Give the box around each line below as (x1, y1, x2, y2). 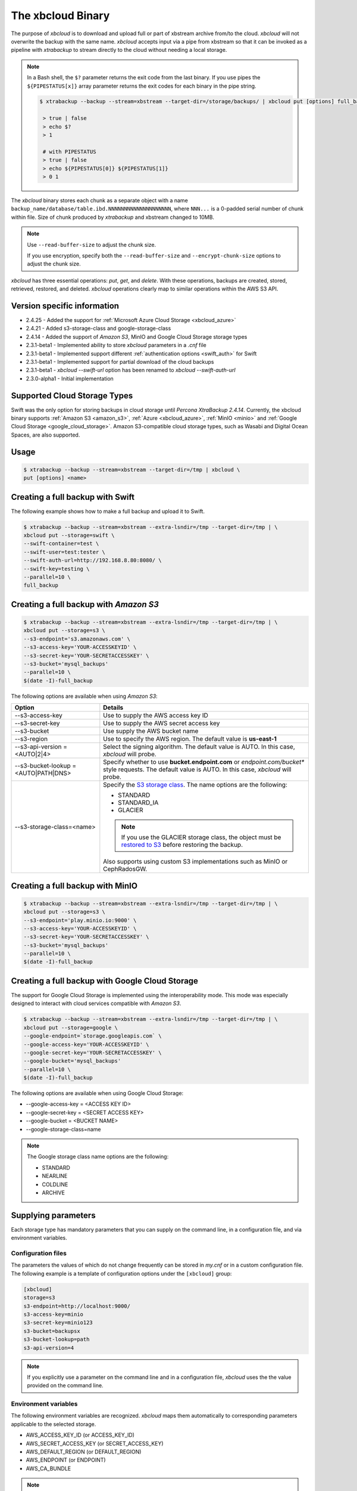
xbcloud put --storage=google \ (23, 1024, 118, 1031)
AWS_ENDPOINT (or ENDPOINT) (26, 1456, 107, 1464)
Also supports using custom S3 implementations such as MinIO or (103, 858, 288, 866)
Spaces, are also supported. (11, 431, 80, 438)
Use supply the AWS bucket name (103, 727, 199, 735)
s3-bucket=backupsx (23, 1328, 80, 1334)
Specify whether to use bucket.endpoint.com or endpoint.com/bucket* (103, 758, 305, 766)
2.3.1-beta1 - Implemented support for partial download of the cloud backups (26, 358, 214, 365)
